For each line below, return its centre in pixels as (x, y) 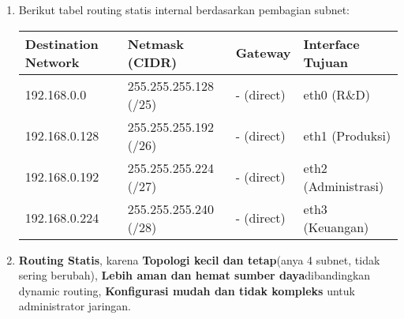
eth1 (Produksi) (347, 136)
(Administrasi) (344, 186)
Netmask (155, 43)
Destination (62, 43)
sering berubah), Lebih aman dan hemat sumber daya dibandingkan (195, 275)
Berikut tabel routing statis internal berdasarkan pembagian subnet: (184, 9)
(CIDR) (152, 62)
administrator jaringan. (75, 306)
